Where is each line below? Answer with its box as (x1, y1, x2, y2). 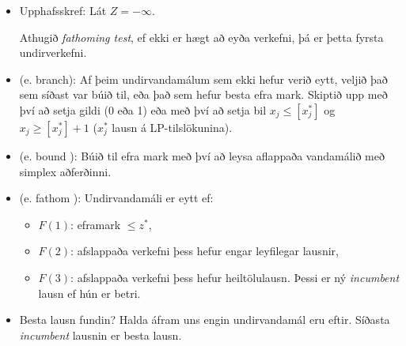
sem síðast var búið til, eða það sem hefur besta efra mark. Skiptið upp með (19, 86, 388, 103)
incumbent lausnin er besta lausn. (19, 326, 182, 343)
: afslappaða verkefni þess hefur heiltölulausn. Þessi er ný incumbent (70, 269, 400, 285)
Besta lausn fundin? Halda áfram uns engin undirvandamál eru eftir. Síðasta (19, 311, 390, 328)
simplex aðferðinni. (19, 163, 112, 179)
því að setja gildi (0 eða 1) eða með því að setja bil (19, 101, 267, 118)
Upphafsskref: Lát (19, 2, 107, 18)
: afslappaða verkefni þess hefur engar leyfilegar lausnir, (70, 243, 339, 259)
